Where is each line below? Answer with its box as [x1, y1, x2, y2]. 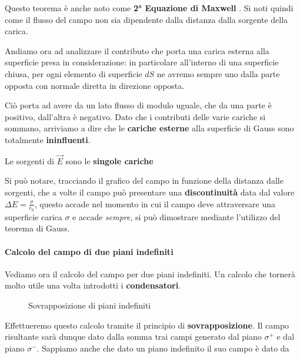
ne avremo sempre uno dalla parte [156, 67, 280, 79]
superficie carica [5, 210, 62, 223]
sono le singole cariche [65, 154, 154, 167]
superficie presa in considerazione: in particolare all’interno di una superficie [5, 56, 279, 68]
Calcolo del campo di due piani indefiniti [5, 245, 174, 257]
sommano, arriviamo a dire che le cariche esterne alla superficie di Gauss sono [5, 122, 294, 134]
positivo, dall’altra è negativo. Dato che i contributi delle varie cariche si [5, 110, 266, 122]
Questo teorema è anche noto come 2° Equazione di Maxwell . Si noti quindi [5, 2, 294, 14]
